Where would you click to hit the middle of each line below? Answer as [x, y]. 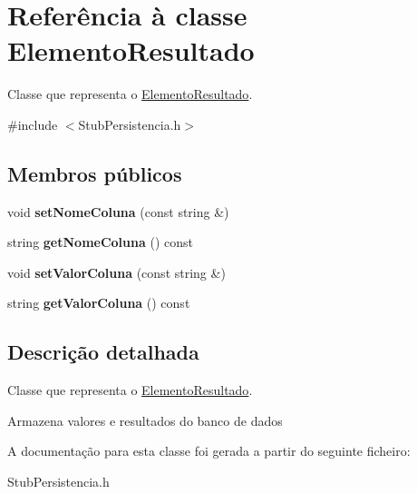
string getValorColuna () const [99, 303]
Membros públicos [95, 173]
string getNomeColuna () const [100, 242]
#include [33, 124]
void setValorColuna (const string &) [116, 272]
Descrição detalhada [103, 352]
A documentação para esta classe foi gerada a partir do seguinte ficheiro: [209, 451]
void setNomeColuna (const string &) [118, 211]
